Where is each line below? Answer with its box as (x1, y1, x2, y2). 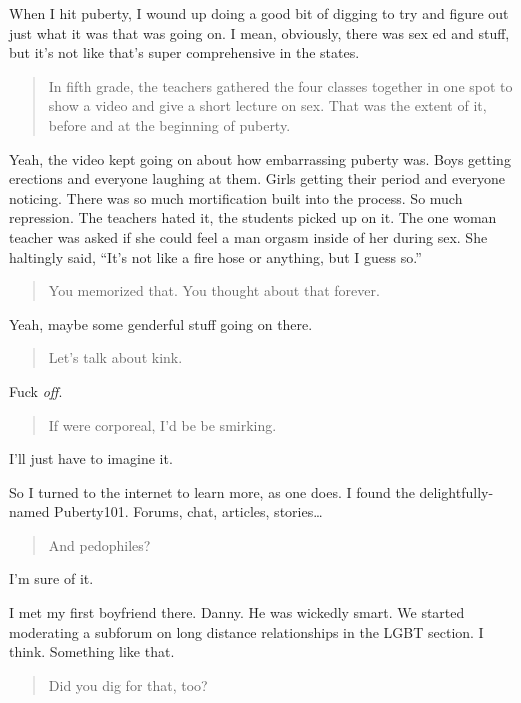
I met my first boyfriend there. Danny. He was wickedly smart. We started (9, 602, 465, 623)
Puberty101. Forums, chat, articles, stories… (54, 501, 323, 522)
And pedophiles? (48, 534, 151, 555)
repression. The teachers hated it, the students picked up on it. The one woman (9, 207, 497, 228)
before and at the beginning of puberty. (48, 114, 291, 135)
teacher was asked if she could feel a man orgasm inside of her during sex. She (9, 226, 488, 247)
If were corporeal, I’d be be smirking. (48, 414, 277, 435)
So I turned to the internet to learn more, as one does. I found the (9, 481, 415, 502)
